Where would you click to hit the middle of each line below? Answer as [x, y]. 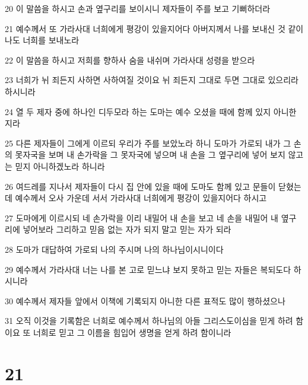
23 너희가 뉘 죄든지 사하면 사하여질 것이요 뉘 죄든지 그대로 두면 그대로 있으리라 [152, 80]
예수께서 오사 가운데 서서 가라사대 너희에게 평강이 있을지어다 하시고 [141, 198]
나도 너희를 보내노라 [42, 40]
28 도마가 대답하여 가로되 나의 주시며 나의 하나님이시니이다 [114, 249]
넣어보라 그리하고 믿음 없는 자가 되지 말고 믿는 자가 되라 [127, 229]
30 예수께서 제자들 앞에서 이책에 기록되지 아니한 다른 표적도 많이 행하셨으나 [145, 300]
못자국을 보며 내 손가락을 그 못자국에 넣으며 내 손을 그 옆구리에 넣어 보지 [150, 155]
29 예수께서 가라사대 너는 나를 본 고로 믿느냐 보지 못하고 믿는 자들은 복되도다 [148, 269]
